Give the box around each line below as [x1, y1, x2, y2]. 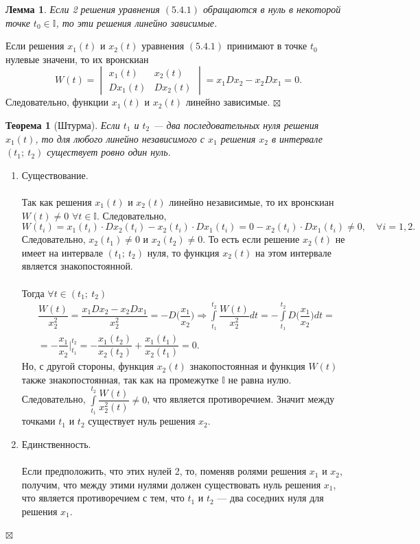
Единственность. [21, 436, 91, 451]
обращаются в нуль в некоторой [203, 2, 341, 16]
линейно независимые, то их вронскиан [169, 194, 334, 209]
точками [21, 414, 56, 428]
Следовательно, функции [5, 95, 108, 109]
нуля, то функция [147, 245, 220, 259]
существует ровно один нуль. [47, 145, 171, 159]
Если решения [5, 38, 65, 53]
